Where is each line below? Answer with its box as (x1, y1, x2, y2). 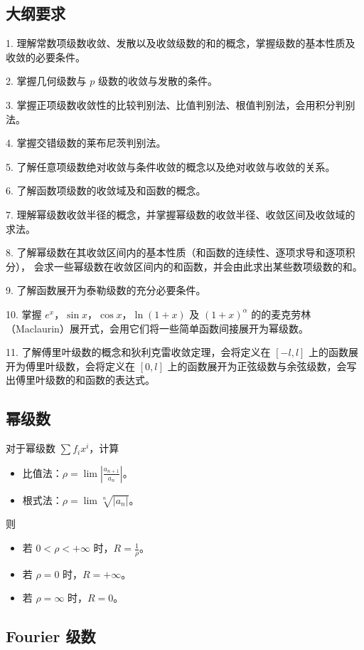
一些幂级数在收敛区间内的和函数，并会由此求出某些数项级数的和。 (53, 258, 363, 273)
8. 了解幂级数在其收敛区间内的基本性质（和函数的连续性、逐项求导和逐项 (6, 245, 346, 260)
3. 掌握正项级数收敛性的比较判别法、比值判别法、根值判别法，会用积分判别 (6, 97, 355, 112)
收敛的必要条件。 (6, 49, 85, 64)
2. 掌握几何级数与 (6, 73, 87, 88)
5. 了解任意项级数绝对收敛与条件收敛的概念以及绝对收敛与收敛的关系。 (6, 159, 336, 174)
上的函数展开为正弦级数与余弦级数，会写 (167, 358, 357, 373)
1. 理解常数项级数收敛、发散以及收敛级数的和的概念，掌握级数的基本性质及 (6, 36, 355, 51)
